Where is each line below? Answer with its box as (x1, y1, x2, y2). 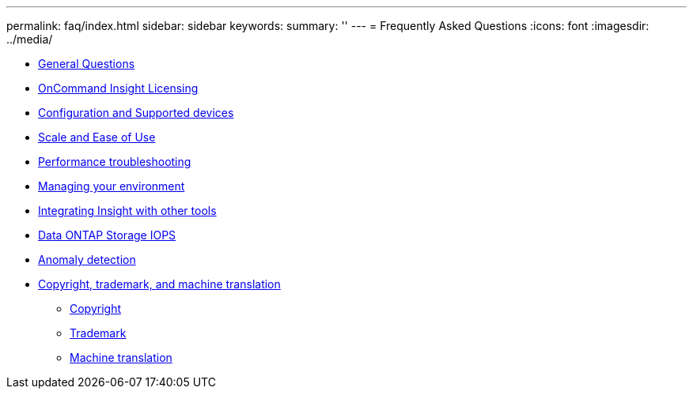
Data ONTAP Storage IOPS (38, 228, 176, 242)
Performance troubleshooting (38, 155, 191, 168)
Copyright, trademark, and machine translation (38, 277, 281, 291)
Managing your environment (38, 179, 185, 193)
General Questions (38, 57, 135, 70)
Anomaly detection (38, 253, 136, 266)
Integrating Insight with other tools (38, 204, 217, 217)
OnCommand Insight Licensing (38, 81, 199, 95)
